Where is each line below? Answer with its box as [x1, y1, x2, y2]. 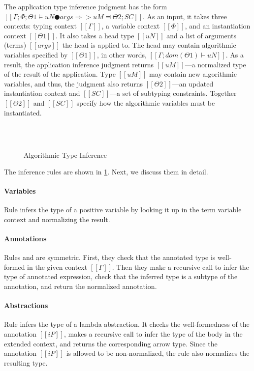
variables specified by [4, 49, 68, 59]
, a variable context [101, 21, 160, 31]
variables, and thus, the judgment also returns [4, 78, 143, 88]
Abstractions [4, 300, 48, 311]
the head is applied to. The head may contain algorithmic [62, 40, 236, 50]
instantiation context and [4, 88, 80, 98]
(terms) [4, 40, 27, 50]
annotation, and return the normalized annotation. [4, 281, 157, 291]
